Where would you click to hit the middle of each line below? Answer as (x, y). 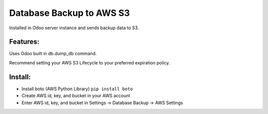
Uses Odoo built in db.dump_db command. (53, 54)
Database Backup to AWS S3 (69, 13)
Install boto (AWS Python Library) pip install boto (77, 89)
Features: (24, 42)
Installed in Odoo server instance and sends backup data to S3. (74, 28)
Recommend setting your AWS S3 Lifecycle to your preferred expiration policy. (90, 62)
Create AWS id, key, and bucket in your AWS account (76, 96)
